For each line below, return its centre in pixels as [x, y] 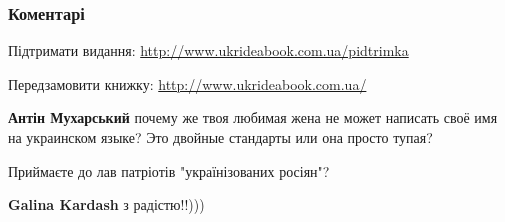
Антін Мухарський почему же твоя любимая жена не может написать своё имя [253, 117]
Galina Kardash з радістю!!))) [106, 204]
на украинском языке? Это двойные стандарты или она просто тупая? [220, 137]
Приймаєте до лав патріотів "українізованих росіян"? [169, 170]
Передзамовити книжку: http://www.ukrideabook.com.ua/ [187, 83]
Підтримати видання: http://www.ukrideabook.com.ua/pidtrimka [208, 50]
